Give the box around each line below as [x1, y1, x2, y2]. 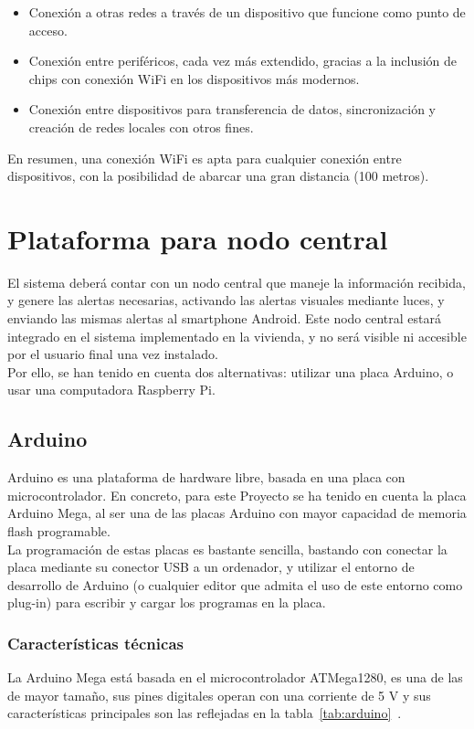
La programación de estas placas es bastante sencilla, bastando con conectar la [7, 539, 448, 558]
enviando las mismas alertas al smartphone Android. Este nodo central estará [7, 309, 441, 328]
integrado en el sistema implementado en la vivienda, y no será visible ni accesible [7, 326, 467, 345]
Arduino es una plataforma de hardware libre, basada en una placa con [7, 468, 406, 487]
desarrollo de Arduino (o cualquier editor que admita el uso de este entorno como [7, 575, 463, 594]
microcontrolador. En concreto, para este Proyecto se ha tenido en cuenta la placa [7, 485, 467, 504]
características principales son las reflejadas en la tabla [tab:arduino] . [7, 703, 402, 723]
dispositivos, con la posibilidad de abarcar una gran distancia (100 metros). [7, 166, 429, 185]
